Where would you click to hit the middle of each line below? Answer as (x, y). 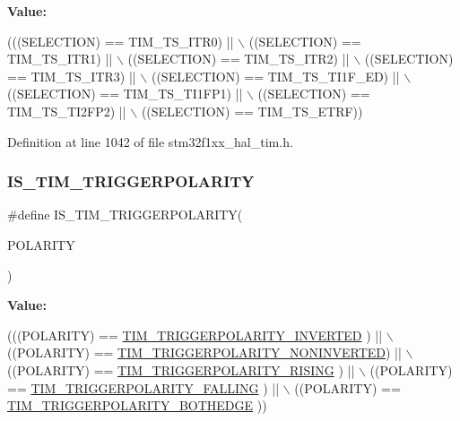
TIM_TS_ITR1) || (60, 59)
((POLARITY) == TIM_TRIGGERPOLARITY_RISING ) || (181, 369)
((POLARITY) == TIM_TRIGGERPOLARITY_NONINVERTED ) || (204, 352)
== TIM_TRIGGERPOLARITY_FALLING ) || (143, 387)
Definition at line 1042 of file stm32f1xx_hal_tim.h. (150, 141)
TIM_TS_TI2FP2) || (67, 111)
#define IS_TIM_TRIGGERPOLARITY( (125, 215)
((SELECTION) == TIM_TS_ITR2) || (239, 59)
